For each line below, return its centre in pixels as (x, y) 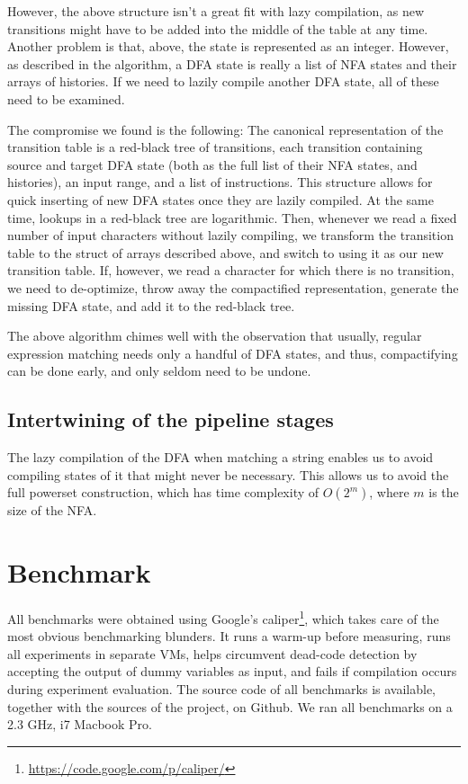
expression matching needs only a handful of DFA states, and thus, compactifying (233, 353)
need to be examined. (66, 98)
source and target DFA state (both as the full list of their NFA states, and (212, 164)
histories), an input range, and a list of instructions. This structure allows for (220, 182)
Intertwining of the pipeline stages (171, 419)
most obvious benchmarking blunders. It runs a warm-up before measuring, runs (229, 636)
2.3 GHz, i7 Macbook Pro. (80, 724)
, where (389, 492)
